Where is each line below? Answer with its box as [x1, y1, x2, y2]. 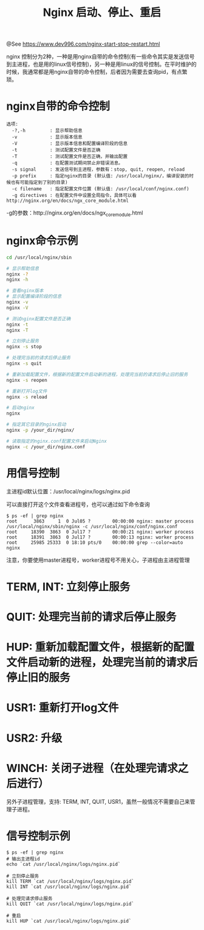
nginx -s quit [6, 360, 42, 367]
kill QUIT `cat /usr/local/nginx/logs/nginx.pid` [6, 901, 135, 907]
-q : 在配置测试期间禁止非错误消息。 [12, 160, 123, 166]
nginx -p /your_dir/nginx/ [6, 427, 75, 434]
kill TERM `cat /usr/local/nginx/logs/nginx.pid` [6, 879, 135, 885]
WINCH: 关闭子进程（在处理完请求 [6, 761, 178, 775]
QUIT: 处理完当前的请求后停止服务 [6, 610, 177, 624]
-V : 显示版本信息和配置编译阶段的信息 [12, 141, 128, 147]
